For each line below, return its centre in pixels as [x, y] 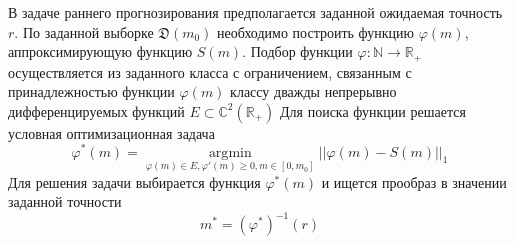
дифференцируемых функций [96, 110]
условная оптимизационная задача [111, 132]
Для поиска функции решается [373, 110]
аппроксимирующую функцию [100, 51]
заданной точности [65, 201]
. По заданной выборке [84, 31]
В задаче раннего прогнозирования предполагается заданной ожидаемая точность [255, 12]
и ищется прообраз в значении [414, 181]
